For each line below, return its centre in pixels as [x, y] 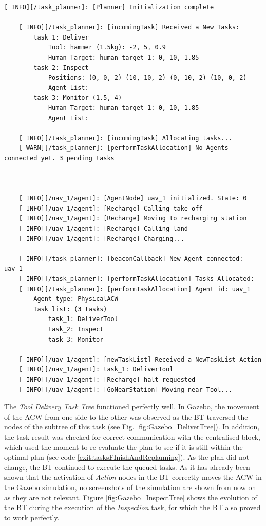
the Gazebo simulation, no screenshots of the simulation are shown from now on [130, 487]
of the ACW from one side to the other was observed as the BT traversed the [126, 416]
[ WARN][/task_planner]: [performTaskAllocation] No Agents [123, 148]
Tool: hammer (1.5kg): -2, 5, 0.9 [107, 48]
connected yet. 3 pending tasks [59, 158]
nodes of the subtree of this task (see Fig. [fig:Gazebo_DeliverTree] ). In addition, [132, 427]
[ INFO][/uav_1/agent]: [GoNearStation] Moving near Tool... [125, 390]
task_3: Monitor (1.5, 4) [78, 98]
